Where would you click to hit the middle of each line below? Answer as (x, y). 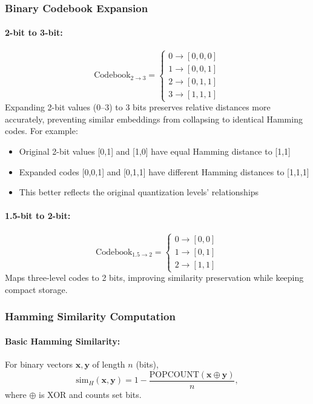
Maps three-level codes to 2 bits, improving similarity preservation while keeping (154, 278)
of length (109, 364)
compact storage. (36, 289)
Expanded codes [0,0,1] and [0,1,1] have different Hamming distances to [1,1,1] (164, 171)
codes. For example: (41, 131)
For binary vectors (39, 364)
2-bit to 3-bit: (34, 32)
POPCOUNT (174, 375)
